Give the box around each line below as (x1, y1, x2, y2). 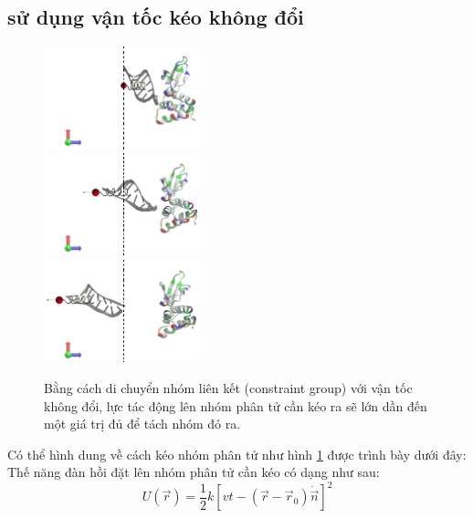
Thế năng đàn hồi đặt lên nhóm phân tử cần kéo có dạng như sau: (7, 462, 380, 482)
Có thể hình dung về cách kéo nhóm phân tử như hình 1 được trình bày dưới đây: (7, 444, 467, 463)
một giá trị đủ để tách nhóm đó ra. (44, 414, 241, 433)
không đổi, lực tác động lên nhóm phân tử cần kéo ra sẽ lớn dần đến (44, 396, 427, 415)
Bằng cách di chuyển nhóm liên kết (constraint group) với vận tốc (44, 378, 413, 397)
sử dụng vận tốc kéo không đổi (7, 3, 304, 31)
